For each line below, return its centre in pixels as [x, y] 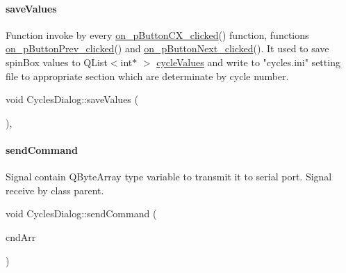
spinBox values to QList [57, 62]
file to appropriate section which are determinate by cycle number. [147, 76]
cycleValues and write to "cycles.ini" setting [248, 62]
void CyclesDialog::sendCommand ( [81, 213]
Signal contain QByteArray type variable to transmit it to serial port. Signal [169, 177]
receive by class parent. [55, 190]
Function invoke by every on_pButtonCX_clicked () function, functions [157, 34]
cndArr [21, 236]
